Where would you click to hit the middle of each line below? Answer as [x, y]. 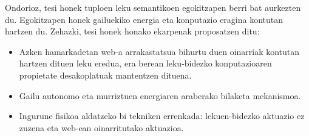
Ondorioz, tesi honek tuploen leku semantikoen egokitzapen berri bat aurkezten [153, 7]
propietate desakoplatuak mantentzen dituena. [105, 75]
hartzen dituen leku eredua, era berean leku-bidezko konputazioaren [145, 63]
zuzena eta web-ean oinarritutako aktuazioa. [101, 127]
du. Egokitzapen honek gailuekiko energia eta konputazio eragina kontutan [144, 19]
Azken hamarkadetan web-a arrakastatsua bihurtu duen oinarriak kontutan [159, 51]
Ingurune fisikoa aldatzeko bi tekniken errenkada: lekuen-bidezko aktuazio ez [162, 116]
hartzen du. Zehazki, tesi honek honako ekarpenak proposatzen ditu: [132, 31]
